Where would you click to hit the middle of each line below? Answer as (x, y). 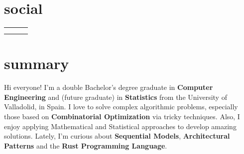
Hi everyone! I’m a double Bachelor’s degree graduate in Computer (109, 87)
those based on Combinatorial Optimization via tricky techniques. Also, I (122, 116)
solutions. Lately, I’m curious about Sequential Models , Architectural (117, 136)
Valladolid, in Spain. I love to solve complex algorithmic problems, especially (121, 107)
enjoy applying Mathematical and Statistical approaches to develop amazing (120, 126)
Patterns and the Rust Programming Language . (86, 145)
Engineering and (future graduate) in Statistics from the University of (116, 97)
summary (37, 63)
